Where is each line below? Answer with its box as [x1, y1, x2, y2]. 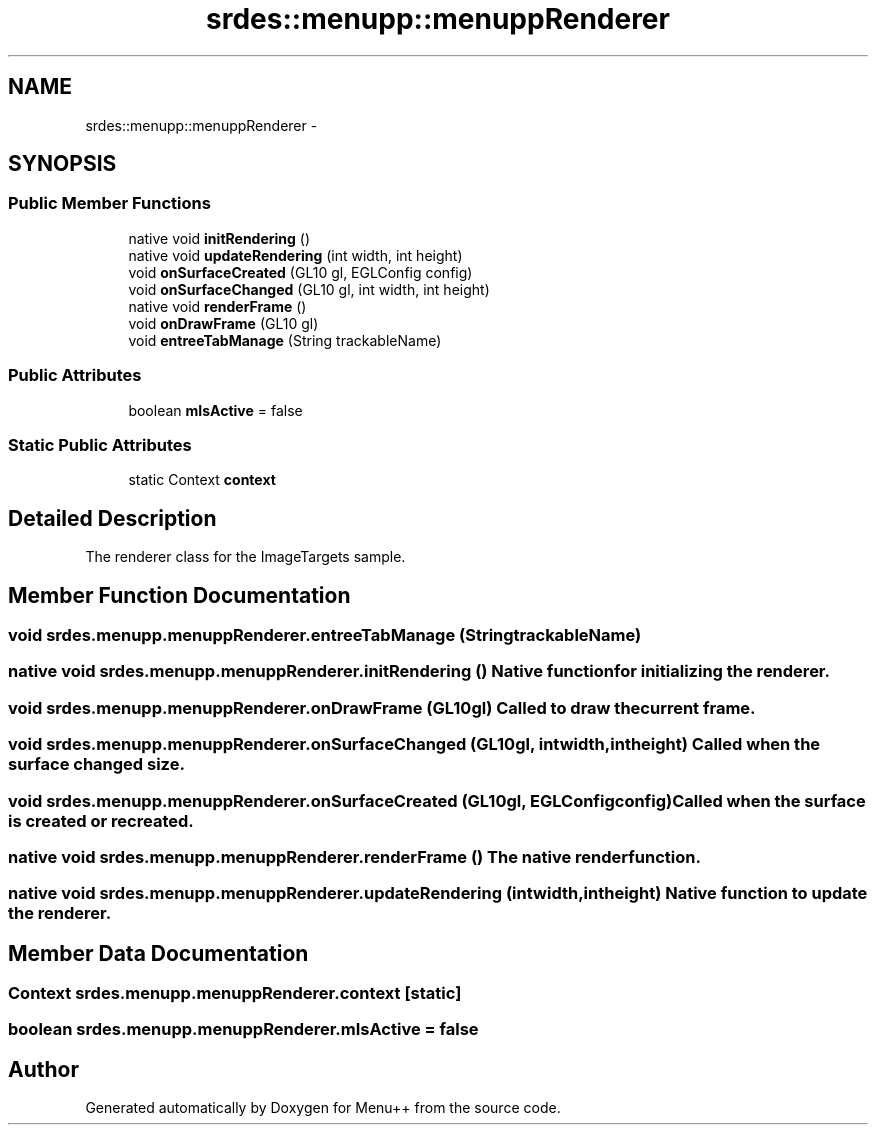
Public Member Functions [8, 193, 211, 214]
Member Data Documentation [8, 940, 309, 966]
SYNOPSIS [8, 151, 117, 177]
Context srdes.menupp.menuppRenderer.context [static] [8, 983, 462, 1004]
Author [8, 1056, 79, 1082]
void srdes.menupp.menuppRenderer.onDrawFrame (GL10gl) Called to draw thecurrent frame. [8, 697, 756, 718]
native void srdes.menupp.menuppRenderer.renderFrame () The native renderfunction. [8, 846, 701, 867]
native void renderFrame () [128, 297, 307, 315]
